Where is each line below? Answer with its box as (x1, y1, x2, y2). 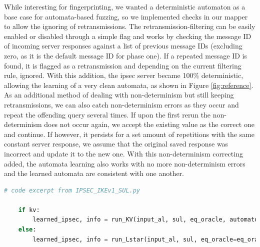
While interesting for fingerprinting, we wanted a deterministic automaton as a (4, 1, 245, 11)
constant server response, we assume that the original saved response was (4, 138, 228, 149)
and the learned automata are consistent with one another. (4, 168, 184, 178)
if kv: (18, 206, 40, 213)
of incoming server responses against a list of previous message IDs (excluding (4, 40, 242, 51)
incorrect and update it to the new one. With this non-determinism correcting (4, 148, 243, 158)
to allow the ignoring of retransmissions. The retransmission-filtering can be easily (4, 21, 255, 31)
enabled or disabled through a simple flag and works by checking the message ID (4, 30, 251, 41)
